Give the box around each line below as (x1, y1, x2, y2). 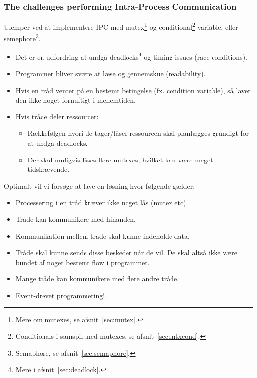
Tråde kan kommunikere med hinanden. (15, 214, 136, 224)
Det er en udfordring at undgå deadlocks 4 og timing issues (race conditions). (15, 50, 248, 62)
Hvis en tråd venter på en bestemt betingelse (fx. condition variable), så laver (15, 85, 251, 95)
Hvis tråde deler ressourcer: (15, 111, 99, 121)
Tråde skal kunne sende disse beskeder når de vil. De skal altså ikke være (15, 247, 237, 258)
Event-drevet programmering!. (15, 290, 107, 300)
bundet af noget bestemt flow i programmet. (15, 257, 150, 267)
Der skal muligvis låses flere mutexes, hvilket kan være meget (27, 154, 213, 164)
